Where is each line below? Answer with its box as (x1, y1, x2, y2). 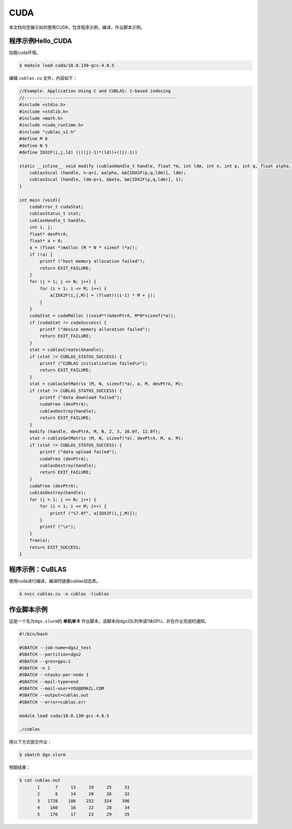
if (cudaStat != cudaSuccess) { (29, 320, 107, 325)
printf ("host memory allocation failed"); (39, 258, 146, 264)
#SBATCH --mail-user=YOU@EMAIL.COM (19, 686, 104, 691)
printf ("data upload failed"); (39, 449, 117, 455)
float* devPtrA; (29, 231, 68, 237)
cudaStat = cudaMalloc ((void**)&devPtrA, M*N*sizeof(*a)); (29, 313, 176, 319)
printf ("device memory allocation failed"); (39, 326, 150, 332)
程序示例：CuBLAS (9, 565, 67, 574)
